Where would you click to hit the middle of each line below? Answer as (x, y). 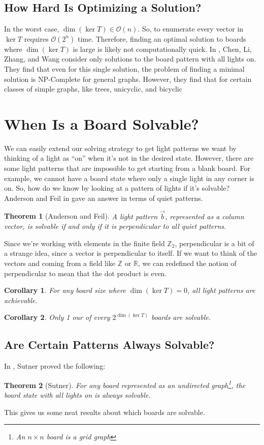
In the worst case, (32, 29)
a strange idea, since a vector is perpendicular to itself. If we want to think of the (131, 253)
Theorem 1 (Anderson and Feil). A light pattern (81, 216)
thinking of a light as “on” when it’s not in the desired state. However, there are (129, 158)
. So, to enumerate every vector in (191, 29)
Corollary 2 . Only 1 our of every (57, 317)
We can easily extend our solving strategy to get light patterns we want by (120, 148)
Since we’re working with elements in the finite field (85, 243)
